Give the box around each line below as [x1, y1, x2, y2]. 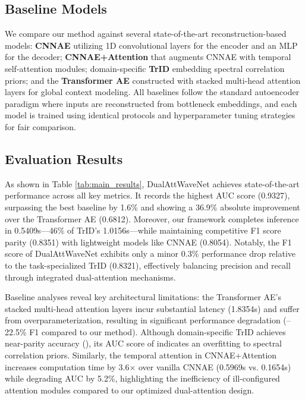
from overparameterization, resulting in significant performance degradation [5, 314, 281, 326]
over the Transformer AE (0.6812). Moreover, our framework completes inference [5, 212, 299, 225]
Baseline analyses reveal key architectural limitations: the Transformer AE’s [5, 291, 282, 303]
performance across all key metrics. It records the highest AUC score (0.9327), [5, 189, 290, 201]
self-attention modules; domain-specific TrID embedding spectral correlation [5, 62, 285, 74]
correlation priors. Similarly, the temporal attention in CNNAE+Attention [5, 349, 277, 361]
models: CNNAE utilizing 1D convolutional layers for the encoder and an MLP [5, 39, 298, 51]
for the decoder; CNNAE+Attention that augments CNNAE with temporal [5, 51, 291, 63]
